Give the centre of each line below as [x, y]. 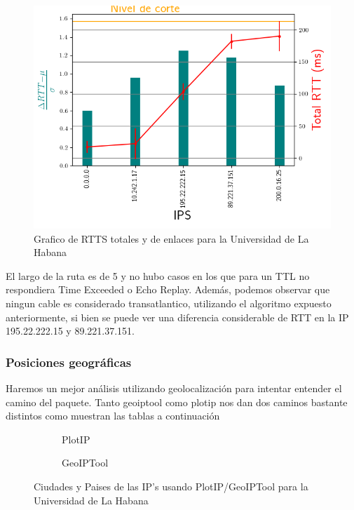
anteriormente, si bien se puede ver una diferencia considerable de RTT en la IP [177, 317]
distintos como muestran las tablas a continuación [113, 416]
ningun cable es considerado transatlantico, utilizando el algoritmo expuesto [169, 303]
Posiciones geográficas [69, 362]
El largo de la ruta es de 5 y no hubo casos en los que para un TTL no [158, 275]
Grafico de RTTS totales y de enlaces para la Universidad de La [171, 238]
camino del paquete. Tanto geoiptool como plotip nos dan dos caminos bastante [177, 402]
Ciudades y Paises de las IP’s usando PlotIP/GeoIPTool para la [171, 486]
